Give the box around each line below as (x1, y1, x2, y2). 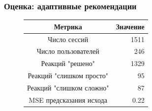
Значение (116, 21, 145, 31)
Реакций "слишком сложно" (27, 82, 109, 92)
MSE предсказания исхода (29, 94, 107, 105)
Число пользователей (36, 46, 99, 56)
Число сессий (48, 34, 89, 44)
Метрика (54, 21, 82, 31)
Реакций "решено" (41, 58, 95, 68)
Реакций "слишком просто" (28, 70, 108, 81)
